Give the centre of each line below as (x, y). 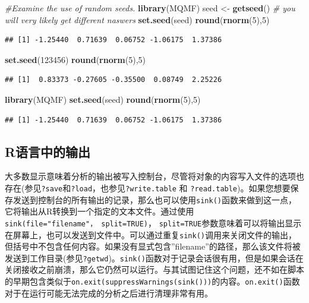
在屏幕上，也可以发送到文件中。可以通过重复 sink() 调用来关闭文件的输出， (151, 234)
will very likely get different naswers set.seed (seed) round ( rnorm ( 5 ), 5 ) (137, 19)
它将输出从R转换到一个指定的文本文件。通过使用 (100, 211)
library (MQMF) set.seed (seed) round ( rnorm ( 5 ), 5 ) (103, 99)
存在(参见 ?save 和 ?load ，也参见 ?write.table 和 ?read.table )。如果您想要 (148, 187)
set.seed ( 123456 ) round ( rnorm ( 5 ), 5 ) (75, 59)
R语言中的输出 (48, 151)
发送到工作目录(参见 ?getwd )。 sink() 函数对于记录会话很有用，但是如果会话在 (154, 258)
